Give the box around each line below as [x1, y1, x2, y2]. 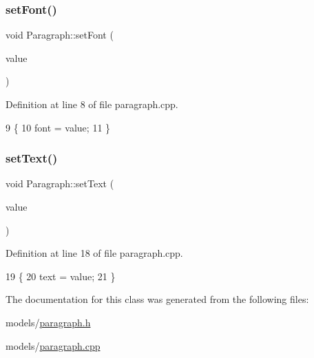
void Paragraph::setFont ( [6, 28, 114, 42]
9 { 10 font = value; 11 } [6, 120, 111, 134]
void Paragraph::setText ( [6, 176, 114, 191]
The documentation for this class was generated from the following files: [6, 292, 309, 306]
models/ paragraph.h [6, 315, 91, 329]
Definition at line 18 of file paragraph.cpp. [6, 246, 183, 260]
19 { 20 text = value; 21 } [6, 268, 116, 283]
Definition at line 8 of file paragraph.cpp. [6, 97, 178, 111]
